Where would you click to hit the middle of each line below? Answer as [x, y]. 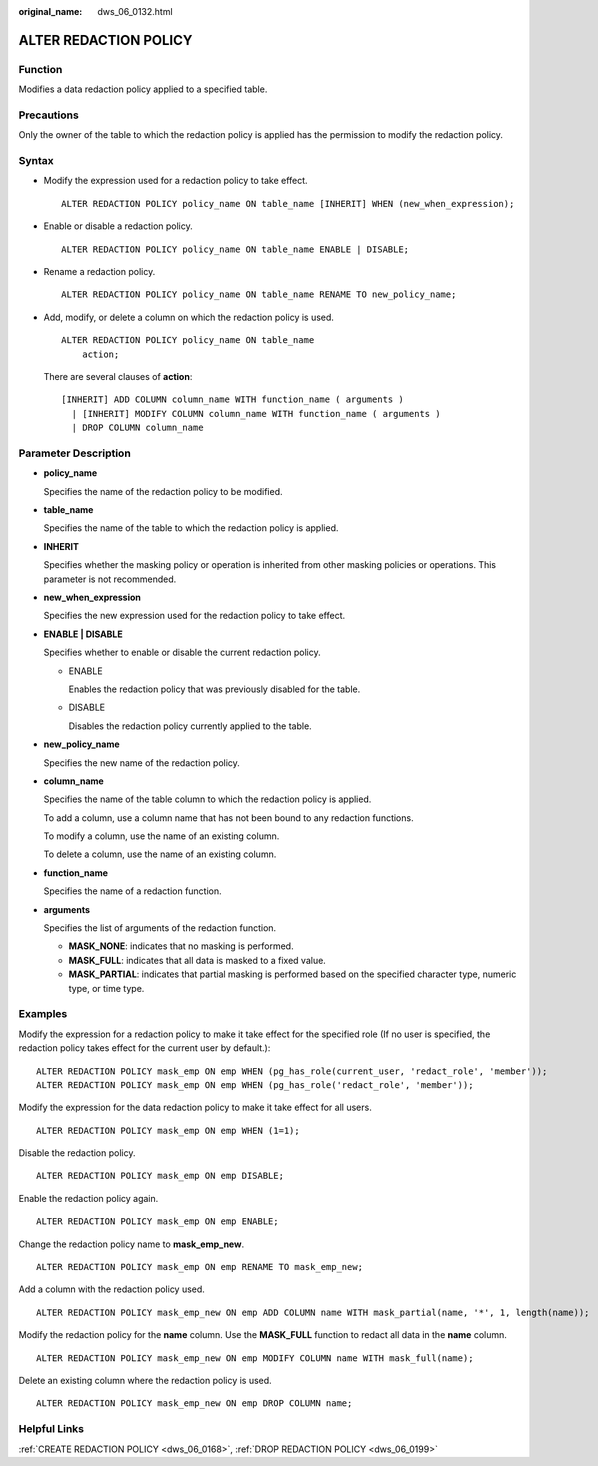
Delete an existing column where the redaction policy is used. [145, 1380]
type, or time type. [106, 988]
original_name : [50, 11]
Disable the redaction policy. [77, 1153]
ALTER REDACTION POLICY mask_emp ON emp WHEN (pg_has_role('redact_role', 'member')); [255, 1084]
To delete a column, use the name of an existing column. [160, 854]
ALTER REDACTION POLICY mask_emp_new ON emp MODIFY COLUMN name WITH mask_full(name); [255, 1358]
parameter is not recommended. [110, 579]
